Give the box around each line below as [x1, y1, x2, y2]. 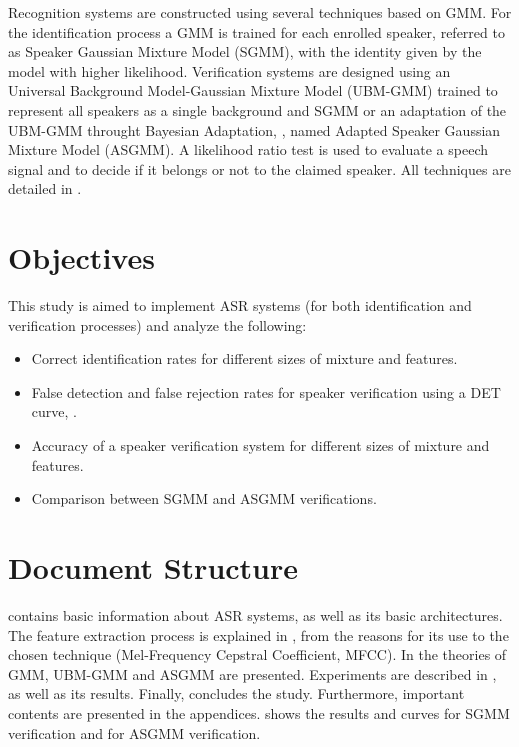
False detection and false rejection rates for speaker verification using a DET [31, 381, 501, 402]
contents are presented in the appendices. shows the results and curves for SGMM [8, 702, 510, 723]
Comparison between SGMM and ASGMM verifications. [31, 488, 377, 509]
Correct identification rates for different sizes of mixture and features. [31, 348, 458, 369]
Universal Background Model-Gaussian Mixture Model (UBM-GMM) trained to [8, 80, 498, 101]
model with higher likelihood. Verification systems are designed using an [8, 60, 451, 81]
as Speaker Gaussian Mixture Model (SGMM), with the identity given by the [8, 41, 482, 62]
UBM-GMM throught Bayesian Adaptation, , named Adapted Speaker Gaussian [8, 119, 501, 140]
